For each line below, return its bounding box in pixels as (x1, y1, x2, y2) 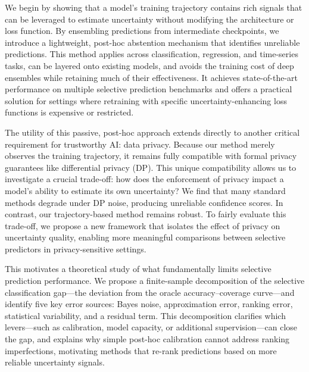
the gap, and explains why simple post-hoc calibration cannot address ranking (5, 333, 290, 345)
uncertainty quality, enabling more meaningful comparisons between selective (5, 231, 286, 243)
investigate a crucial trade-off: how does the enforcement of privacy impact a (5, 173, 284, 185)
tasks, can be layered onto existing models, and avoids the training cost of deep (5, 59, 294, 71)
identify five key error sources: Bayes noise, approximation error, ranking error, (5, 298, 293, 310)
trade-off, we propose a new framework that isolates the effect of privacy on (5, 219, 280, 232)
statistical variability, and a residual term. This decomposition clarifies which (5, 309, 286, 321)
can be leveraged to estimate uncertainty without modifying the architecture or (5, 12, 294, 25)
